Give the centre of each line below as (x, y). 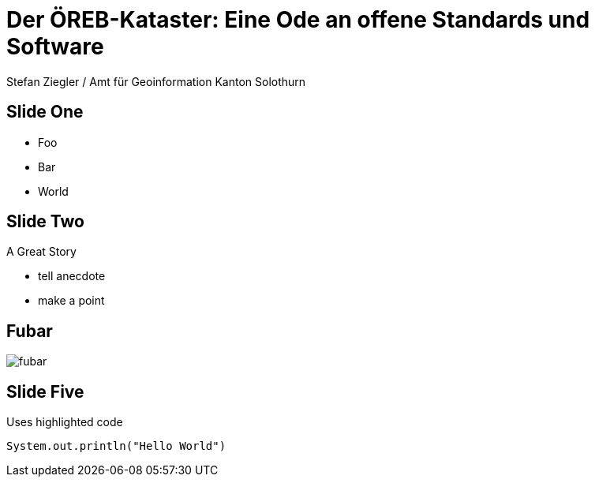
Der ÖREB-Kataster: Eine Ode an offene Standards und (298, 20)
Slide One (45, 112)
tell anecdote (72, 276)
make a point (71, 301)
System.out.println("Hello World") (116, 446)
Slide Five (45, 391)
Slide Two (46, 222)
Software (55, 47)
